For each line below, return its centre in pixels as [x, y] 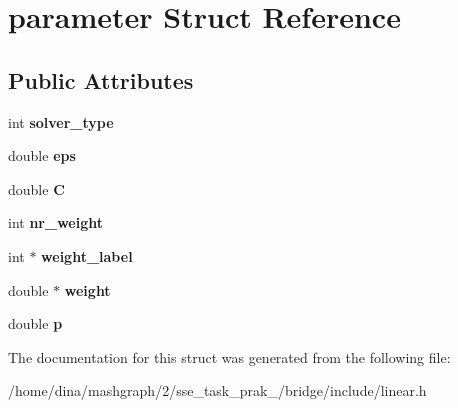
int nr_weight [55, 222]
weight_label [87, 255]
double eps [42, 155]
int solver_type [61, 121]
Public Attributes [101, 79]
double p [35, 323]
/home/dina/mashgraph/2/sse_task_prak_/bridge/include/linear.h [217, 390]
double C [36, 188]
